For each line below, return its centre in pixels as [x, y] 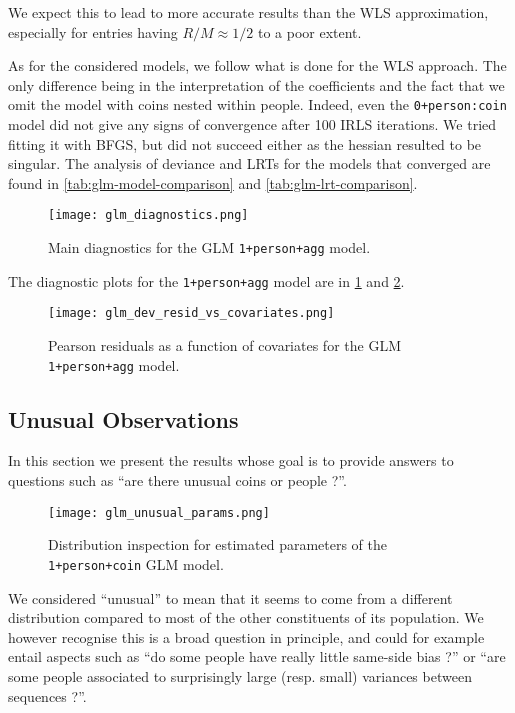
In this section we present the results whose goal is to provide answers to [231, 460]
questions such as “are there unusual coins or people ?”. [177, 480]
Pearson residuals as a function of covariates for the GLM [224, 345]
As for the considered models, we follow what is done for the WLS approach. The [257, 65]
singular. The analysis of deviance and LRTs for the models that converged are [249, 163]
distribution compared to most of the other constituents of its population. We [246, 617]
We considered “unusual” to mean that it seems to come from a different [230, 597]
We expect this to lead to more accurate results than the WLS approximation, [248, 12]
